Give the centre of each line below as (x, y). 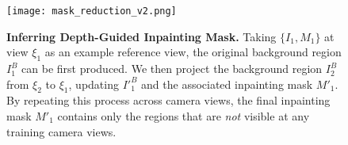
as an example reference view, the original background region (193, 52)
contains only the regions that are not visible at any (184, 116)
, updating (94, 84)
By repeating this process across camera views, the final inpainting (168, 100)
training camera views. (61, 131)
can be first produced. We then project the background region (172, 69)
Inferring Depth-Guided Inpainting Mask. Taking (141, 36)
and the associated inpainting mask (227, 84)
